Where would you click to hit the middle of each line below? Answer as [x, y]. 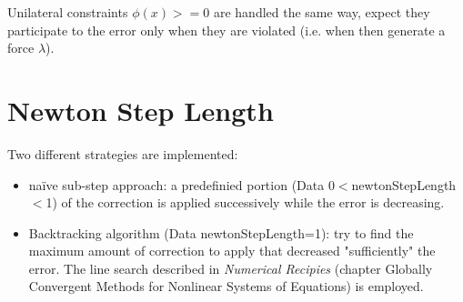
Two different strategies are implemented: [123, 153]
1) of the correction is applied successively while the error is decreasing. [245, 202]
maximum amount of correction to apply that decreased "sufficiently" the [232, 251]
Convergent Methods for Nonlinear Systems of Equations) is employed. [226, 286]
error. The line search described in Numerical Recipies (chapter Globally [231, 268]
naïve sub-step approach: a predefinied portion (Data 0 [181, 184]
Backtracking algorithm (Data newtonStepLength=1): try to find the [221, 232]
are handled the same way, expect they [322, 12]
